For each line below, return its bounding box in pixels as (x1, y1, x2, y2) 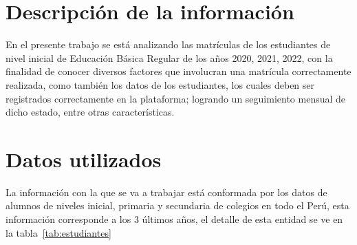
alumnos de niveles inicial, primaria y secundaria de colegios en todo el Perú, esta (6, 198, 349, 213)
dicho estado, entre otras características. (6, 105, 175, 119)
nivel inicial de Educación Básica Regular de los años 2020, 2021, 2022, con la (6, 50, 333, 65)
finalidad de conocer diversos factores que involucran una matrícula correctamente (6, 64, 351, 78)
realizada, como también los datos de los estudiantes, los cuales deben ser (6, 77, 315, 92)
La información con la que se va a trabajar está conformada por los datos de (6, 184, 327, 199)
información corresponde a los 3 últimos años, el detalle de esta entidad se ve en (6, 212, 343, 226)
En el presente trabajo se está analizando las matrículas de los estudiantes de (6, 37, 331, 52)
